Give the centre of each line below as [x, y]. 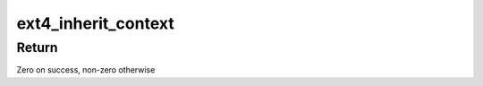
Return [37, 47]
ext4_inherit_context [95, 23]
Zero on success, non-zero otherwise [86, 70]
